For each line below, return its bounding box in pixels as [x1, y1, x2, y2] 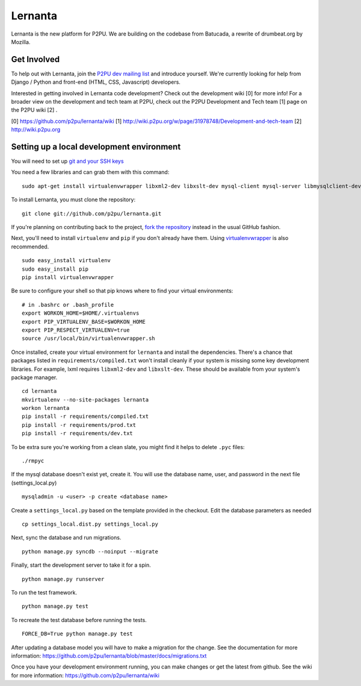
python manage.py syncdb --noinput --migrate [22, 548, 159, 555]
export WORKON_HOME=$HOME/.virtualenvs [22, 310, 140, 316]
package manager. [11, 374, 58, 381]
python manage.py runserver [22, 576, 105, 582]
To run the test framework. [11, 588, 78, 596]
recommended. [11, 243, 49, 250]
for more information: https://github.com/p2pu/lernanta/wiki [11, 672, 159, 679]
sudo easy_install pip [22, 265, 89, 272]
